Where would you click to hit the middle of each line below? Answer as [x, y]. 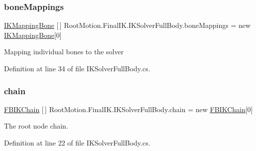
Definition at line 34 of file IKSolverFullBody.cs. [77, 68]
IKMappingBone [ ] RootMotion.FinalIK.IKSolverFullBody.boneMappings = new [128, 25]
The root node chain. [36, 126]
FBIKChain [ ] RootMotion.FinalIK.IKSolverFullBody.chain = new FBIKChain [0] [128, 109]
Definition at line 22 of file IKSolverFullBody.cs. [77, 143]
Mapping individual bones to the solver [64, 52]
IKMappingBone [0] [33, 35]
